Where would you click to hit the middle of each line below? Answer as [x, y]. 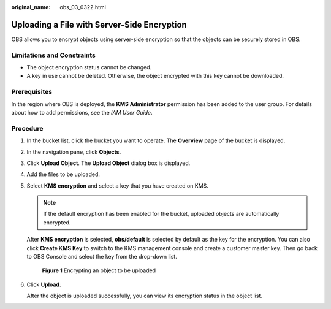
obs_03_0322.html [83, 7]
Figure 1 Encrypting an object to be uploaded [99, 270]
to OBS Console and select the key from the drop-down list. [102, 257]
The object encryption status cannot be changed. [89, 67]
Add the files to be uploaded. [63, 174]
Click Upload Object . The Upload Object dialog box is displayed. [108, 163]
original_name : [31, 7]
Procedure [27, 128]
